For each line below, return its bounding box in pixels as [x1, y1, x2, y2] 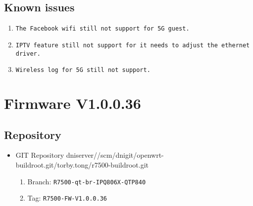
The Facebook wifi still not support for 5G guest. [15, 25, 190, 33]
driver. [15, 50, 41, 57]
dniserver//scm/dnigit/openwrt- [66, 150, 164, 160]
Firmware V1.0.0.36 [4, 93, 141, 113]
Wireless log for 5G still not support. [15, 67, 151, 74]
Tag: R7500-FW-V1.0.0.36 [27, 193, 107, 203]
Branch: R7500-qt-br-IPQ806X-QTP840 [27, 176, 146, 186]
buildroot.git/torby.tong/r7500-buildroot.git [15, 160, 149, 170]
